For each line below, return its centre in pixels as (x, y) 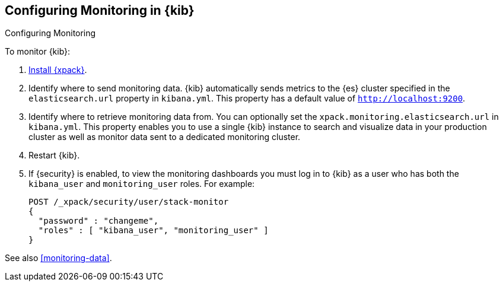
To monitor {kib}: (38, 52)
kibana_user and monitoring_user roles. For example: (142, 184)
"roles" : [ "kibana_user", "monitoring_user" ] (153, 231)
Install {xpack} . (58, 70)
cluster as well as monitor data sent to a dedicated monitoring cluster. (165, 137)
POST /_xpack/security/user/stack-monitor (129, 202)
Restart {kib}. (54, 155)
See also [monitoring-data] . (58, 258)
